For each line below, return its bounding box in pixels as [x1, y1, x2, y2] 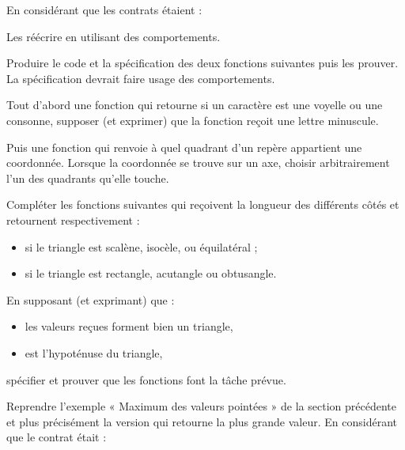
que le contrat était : [6, 429, 107, 445]
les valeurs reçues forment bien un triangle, [25, 318, 233, 335]
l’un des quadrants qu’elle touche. [6, 169, 169, 186]
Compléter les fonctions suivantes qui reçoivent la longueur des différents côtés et [6, 196, 399, 213]
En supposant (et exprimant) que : [6, 291, 175, 308]
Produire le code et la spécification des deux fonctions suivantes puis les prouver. [6, 55, 399, 71]
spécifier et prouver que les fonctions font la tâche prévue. [6, 371, 286, 388]
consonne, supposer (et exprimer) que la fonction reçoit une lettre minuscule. [6, 112, 379, 128]
